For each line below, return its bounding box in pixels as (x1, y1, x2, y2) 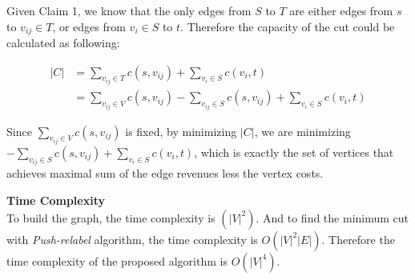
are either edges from (289, 2, 393, 18)
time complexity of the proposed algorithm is (6, 252, 228, 269)
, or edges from (52, 18, 126, 34)
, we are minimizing (254, 122, 351, 139)
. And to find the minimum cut (256, 209, 409, 226)
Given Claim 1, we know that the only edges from (6, 2, 252, 18)
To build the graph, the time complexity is (6, 209, 216, 226)
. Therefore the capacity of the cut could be (180, 18, 395, 34)
